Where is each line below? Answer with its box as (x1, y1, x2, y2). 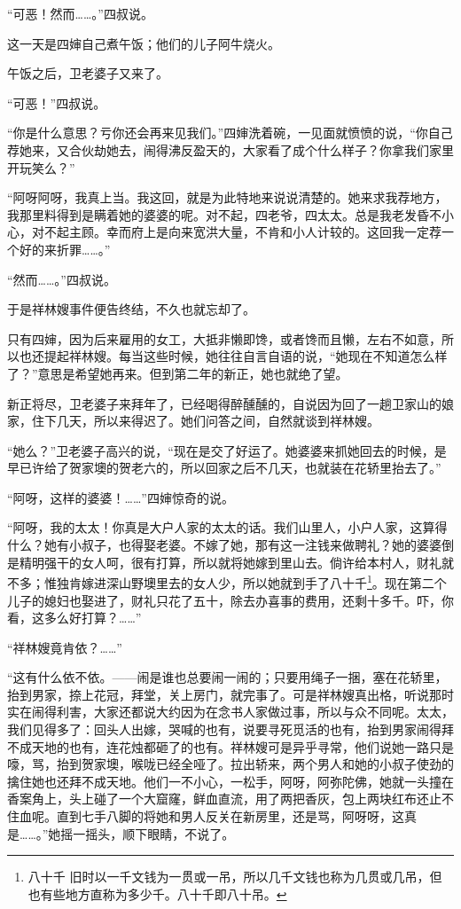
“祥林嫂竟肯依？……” (7, 638, 122, 656)
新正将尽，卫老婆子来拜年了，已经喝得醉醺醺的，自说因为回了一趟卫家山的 (7, 394, 441, 412)
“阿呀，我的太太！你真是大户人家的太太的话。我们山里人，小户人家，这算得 (7, 518, 448, 537)
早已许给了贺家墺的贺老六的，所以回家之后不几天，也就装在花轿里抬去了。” (7, 458, 441, 477)
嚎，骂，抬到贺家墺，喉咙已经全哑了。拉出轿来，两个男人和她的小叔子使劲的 (7, 755, 454, 773)
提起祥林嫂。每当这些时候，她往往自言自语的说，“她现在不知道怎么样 (43, 347, 448, 365)
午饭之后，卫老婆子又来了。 (7, 64, 168, 82)
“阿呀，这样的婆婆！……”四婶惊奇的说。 (7, 488, 234, 506)
